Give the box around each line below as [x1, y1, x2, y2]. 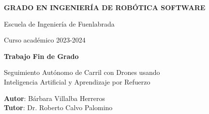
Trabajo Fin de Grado [4, 51, 79, 61]
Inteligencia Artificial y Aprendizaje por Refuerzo [4, 76, 150, 86]
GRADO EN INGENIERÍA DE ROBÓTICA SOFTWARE [4, 2, 206, 12]
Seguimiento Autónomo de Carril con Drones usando [4, 67, 160, 77]
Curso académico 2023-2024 [4, 35, 86, 45]
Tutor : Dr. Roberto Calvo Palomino [4, 102, 113, 113]
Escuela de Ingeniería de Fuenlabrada [4, 18, 115, 28]
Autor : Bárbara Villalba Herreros [4, 93, 105, 103]
